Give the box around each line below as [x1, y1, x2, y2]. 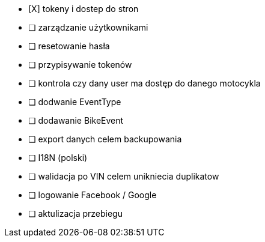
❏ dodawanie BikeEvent [28, 115, 124, 126]
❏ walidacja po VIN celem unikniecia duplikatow [28, 171, 219, 181]
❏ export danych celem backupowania [28, 134, 182, 144]
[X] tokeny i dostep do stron [28, 4, 139, 14]
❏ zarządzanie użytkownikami [28, 22, 148, 32]
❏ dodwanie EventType [28, 97, 121, 107]
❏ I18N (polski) [28, 153, 88, 163]
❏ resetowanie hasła [28, 41, 110, 51]
